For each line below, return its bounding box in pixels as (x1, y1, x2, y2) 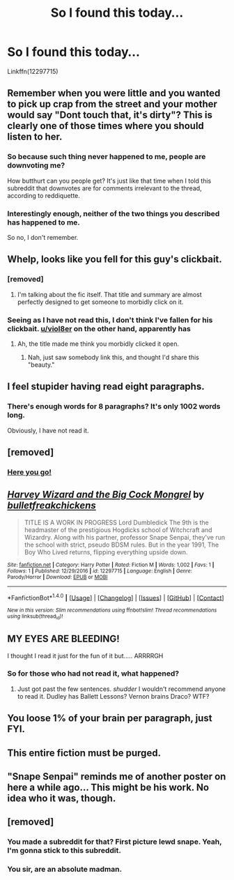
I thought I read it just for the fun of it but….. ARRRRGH (7, 651, 164, 660)
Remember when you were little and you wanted (7, 87, 221, 99)
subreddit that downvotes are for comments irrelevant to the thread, (7, 183, 202, 192)
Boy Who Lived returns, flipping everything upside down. (24, 547, 188, 556)
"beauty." (27, 361, 55, 369)
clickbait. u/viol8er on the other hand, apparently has (7, 324, 192, 333)
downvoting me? (7, 160, 65, 170)
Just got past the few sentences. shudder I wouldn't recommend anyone (17, 685, 226, 693)
